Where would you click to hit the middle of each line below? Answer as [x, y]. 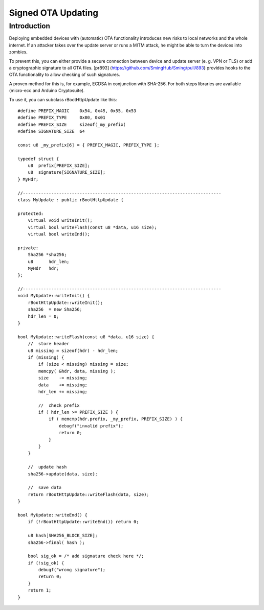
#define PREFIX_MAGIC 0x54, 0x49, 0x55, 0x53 [77, 111]
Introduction [30, 26]
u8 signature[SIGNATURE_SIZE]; [66, 172]
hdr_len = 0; [43, 316]
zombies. [18, 52]
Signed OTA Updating [54, 13]
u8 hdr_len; [48, 261]
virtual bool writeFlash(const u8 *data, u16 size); [92, 227]
